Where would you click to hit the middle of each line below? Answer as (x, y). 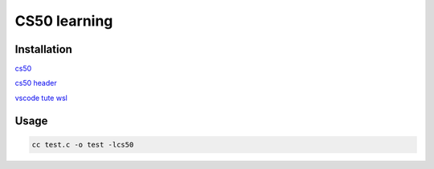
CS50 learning (64, 21)
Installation (43, 49)
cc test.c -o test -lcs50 (83, 145)
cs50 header (36, 83)
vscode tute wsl (41, 98)
